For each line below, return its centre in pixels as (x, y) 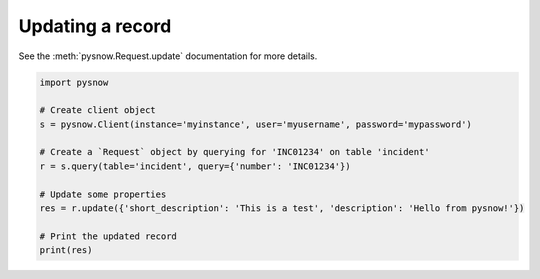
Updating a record (95, 26)
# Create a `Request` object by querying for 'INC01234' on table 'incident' (234, 152)
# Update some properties (103, 194)
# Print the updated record (108, 236)
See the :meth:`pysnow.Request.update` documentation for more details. (168, 56)
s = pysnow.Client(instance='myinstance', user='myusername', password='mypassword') (255, 124)
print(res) (66, 250)
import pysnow (74, 82)
